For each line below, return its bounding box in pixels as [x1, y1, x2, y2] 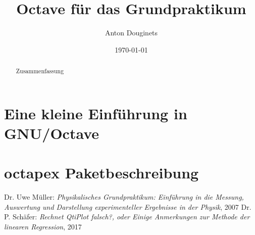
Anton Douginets [105, 27, 158, 38]
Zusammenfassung [16, 67, 64, 75]
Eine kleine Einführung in [4, 103, 187, 123]
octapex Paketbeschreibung [4, 162, 199, 183]
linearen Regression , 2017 [4, 221, 82, 232]
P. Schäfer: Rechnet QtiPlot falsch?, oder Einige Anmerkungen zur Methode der [4, 211, 250, 222]
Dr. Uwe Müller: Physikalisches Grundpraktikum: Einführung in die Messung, [4, 192, 244, 202]
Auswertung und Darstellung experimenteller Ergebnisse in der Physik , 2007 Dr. [4, 201, 251, 212]
